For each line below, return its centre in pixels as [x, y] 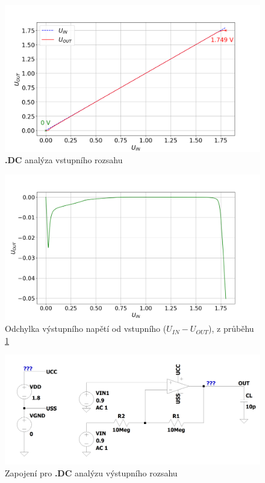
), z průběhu [231, 329]
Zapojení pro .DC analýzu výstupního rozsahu [91, 472]
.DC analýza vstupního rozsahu [64, 160]
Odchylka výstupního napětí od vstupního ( [86, 329]
